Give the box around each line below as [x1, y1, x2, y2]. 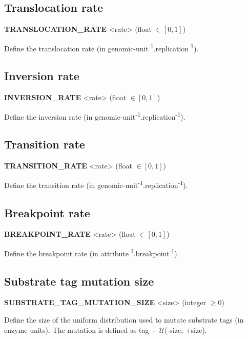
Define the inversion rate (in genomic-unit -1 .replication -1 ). [4, 109, 185, 122]
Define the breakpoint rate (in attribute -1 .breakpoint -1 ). [4, 246, 179, 258]
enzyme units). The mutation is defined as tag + [4, 324, 157, 335]
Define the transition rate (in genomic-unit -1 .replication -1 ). [4, 178, 188, 190]
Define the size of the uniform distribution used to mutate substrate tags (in [4, 314, 244, 325]
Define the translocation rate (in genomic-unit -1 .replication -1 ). [4, 41, 199, 53]
